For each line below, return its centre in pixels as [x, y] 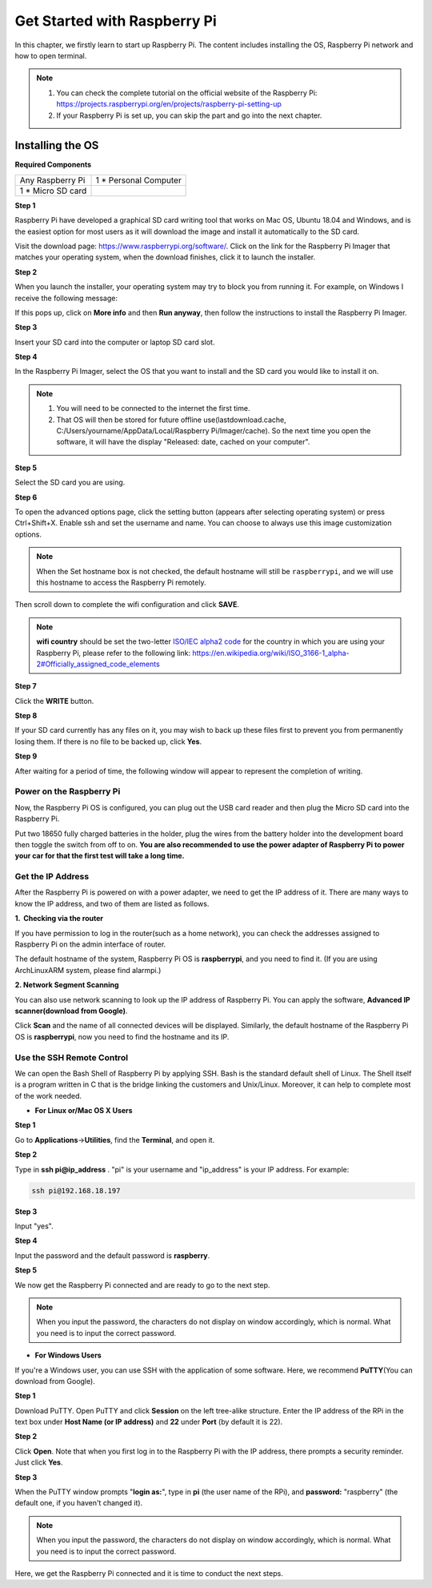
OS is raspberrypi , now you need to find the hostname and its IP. [122, 1036]
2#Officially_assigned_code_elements [98, 664]
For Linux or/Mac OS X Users [84, 1111]
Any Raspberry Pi [52, 180]
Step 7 [26, 686]
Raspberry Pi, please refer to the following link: [114, 653]
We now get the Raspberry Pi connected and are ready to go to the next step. [142, 1284]
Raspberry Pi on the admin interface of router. [90, 944]
